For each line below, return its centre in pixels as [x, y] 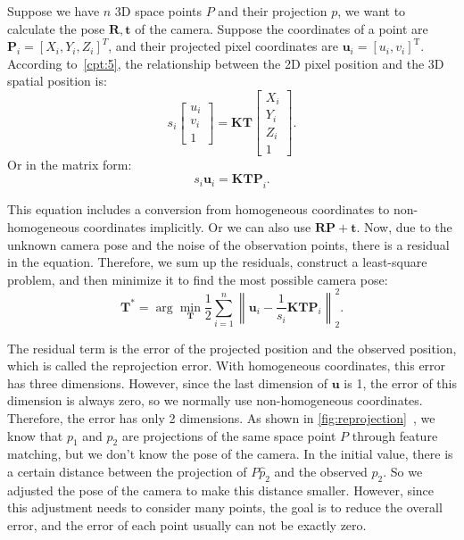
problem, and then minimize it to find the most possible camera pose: [198, 279]
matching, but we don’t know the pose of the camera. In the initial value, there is [230, 454]
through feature [395, 435]
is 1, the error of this [400, 382]
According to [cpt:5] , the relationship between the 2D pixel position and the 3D [226, 63]
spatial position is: [57, 81]
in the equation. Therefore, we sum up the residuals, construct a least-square [217, 262]
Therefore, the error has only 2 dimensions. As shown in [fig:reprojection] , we [221, 417]
